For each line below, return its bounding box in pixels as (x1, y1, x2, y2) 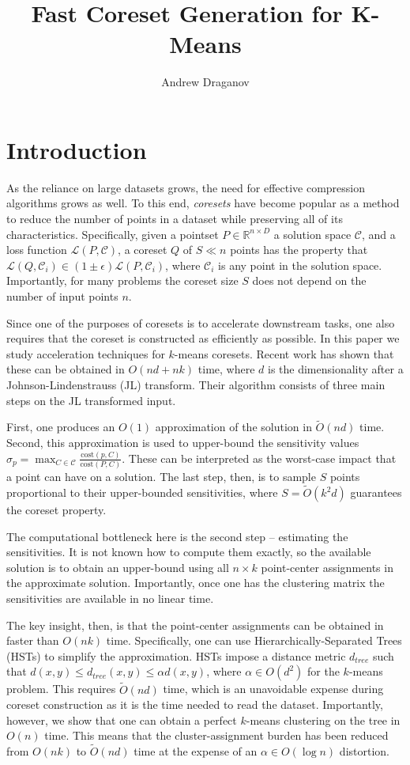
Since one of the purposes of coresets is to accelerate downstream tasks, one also (6, 314, 395, 331)
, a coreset (118, 241, 167, 258)
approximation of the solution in (155, 418, 312, 435)
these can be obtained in (6, 361, 125, 377)
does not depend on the (252, 272, 367, 289)
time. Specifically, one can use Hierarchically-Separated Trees (106, 632, 402, 649)
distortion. (339, 743, 390, 759)
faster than (6, 632, 59, 649)
